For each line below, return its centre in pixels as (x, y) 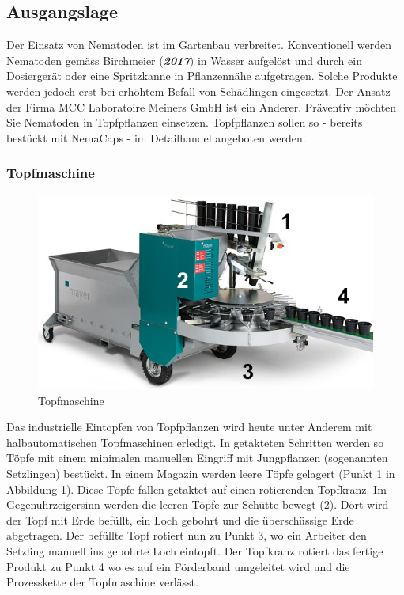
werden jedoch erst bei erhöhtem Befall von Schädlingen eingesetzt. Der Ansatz (198, 91)
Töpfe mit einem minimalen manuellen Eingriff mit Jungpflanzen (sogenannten (197, 458)
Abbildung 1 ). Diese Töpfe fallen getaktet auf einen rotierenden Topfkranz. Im (196, 489)
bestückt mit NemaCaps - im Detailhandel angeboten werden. (156, 137)
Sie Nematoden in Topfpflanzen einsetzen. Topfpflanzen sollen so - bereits (185, 122)
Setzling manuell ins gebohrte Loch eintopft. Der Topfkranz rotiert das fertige (195, 550)
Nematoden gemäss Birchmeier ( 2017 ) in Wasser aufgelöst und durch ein (184, 60)
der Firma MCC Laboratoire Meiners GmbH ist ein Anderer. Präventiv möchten (202, 106)
